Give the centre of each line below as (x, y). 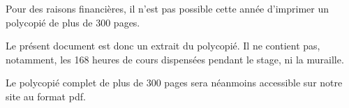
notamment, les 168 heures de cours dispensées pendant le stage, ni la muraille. (175, 59)
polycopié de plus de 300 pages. (73, 22)
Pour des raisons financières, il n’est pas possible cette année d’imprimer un (167, 8)
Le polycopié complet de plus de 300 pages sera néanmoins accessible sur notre (174, 83)
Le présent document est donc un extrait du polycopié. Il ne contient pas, (163, 46)
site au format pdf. (46, 96)
